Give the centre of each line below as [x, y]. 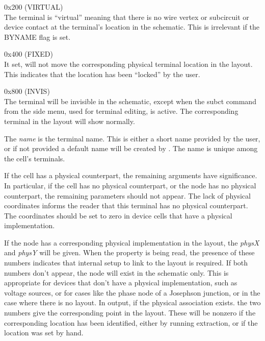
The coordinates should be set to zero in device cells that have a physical [118, 215]
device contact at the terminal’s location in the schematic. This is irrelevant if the [132, 27]
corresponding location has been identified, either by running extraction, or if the [131, 322]
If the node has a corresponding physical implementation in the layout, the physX [132, 242]
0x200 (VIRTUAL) [34, 7]
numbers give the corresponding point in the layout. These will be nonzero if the [130, 313]
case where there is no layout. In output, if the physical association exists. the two [132, 302]
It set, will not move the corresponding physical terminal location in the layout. [128, 64]
